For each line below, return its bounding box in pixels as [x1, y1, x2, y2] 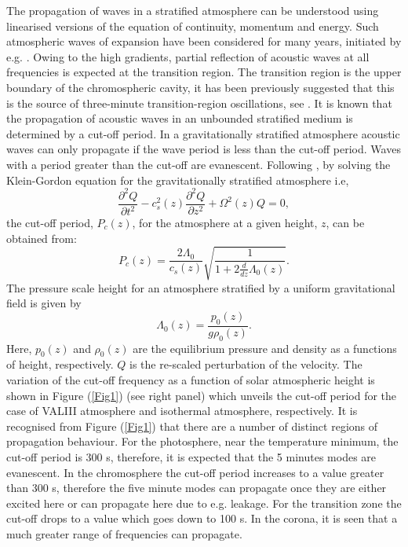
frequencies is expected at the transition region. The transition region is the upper [6, 64, 402, 80]
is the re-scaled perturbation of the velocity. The [129, 356, 362, 373]
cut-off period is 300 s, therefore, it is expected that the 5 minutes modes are [6, 448, 377, 464]
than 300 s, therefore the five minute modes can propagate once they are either [6, 479, 387, 496]
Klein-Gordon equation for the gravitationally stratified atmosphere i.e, [6, 171, 349, 188]
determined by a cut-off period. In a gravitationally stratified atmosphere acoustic [6, 125, 400, 141]
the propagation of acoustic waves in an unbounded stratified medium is [6, 110, 353, 127]
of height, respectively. [6, 356, 114, 373]
